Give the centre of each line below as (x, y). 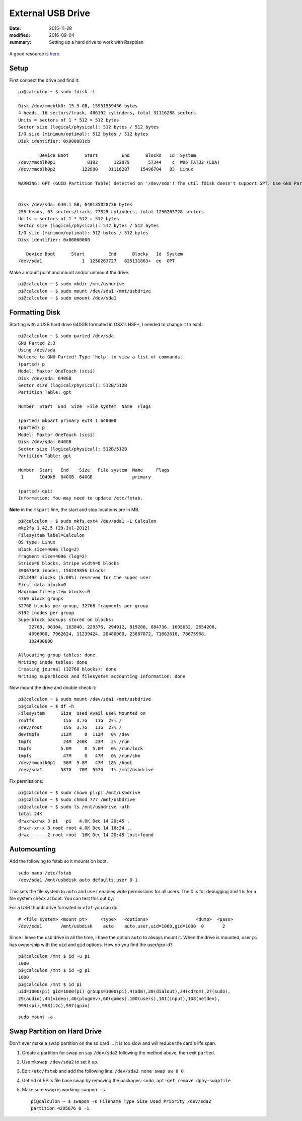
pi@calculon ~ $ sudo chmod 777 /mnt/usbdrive (77, 800)
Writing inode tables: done (53, 662)
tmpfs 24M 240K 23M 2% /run (74, 741)
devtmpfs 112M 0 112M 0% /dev (74, 734)
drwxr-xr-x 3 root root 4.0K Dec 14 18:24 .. (75, 828)
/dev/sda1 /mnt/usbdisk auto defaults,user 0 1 (78, 880)
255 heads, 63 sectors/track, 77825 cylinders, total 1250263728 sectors (111, 211)
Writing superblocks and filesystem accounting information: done (102, 676)
